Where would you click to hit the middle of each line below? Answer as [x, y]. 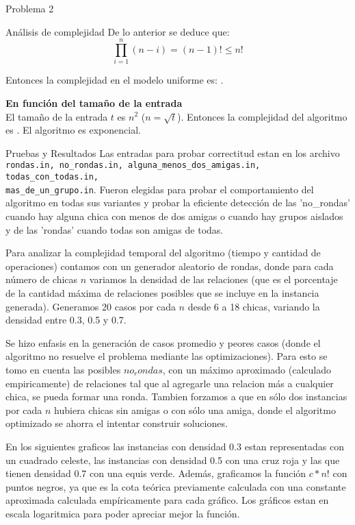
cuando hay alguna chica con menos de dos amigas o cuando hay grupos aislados [174, 216]
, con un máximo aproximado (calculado [247, 369]
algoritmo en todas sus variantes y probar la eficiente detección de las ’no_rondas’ [178, 203]
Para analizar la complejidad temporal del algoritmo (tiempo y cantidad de [163, 253]
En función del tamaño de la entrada [94, 102]
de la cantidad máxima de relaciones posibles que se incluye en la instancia [162, 292]
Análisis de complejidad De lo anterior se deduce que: [118, 31]
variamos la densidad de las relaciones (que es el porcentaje [213, 279]
